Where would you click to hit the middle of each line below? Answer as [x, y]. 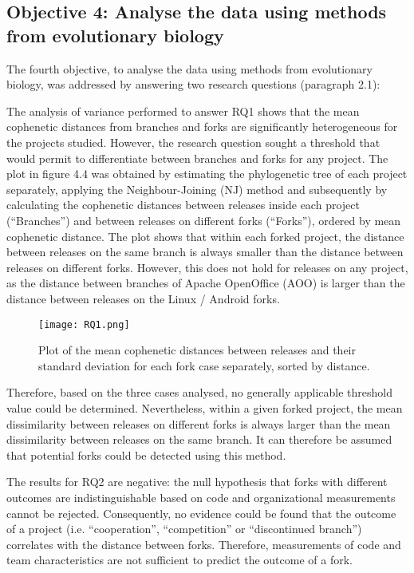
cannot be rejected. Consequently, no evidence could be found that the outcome [201, 513]
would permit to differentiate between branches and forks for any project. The [197, 158]
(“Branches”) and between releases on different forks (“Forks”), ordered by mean [204, 220]
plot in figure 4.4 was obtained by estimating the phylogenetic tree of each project [207, 174]
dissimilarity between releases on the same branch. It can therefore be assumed [199, 439]
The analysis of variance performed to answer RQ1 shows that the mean [183, 111]
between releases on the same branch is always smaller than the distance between [205, 252]
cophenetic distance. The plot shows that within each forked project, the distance [205, 236]
